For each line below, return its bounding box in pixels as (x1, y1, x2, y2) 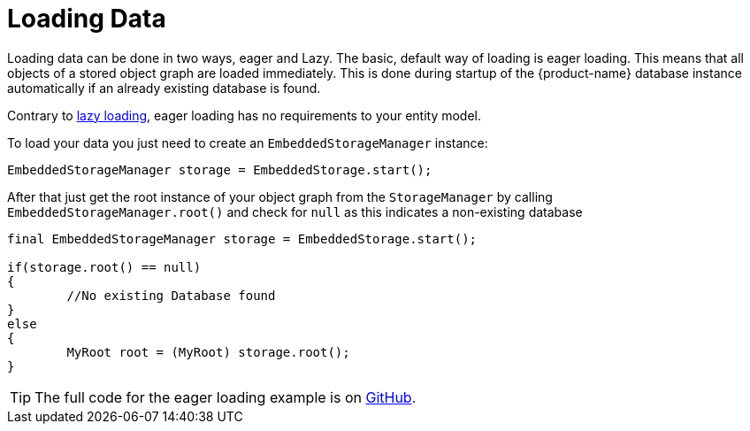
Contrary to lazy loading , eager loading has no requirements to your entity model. (7, 107, 482, 123)
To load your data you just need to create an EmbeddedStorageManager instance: (7, 135, 488, 150)
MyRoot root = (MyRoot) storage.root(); (66, 344, 350, 359)
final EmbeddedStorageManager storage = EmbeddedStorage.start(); (7, 231, 478, 246)
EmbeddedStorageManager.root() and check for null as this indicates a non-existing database (7, 204, 583, 219)
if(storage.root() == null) (7, 259, 202, 274)
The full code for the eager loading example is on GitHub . (34, 388, 417, 406)
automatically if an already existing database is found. (7, 80, 321, 96)
